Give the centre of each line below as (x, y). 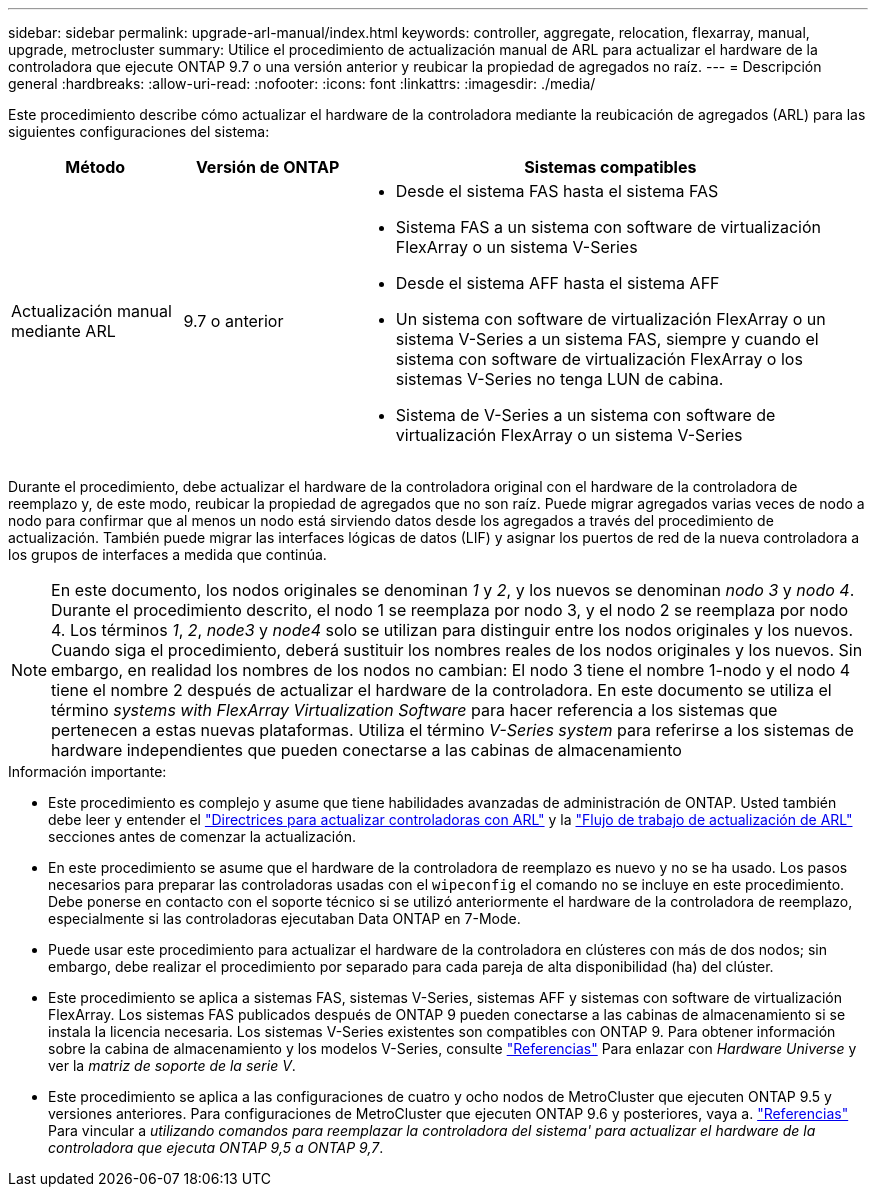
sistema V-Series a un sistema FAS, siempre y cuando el (607, 339)
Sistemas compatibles (610, 167)
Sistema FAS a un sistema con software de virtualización (608, 227)
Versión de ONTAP (267, 167)
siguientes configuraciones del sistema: (139, 131)
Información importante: (87, 771)
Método (95, 167)
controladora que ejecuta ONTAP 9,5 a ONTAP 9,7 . (216, 1147)
